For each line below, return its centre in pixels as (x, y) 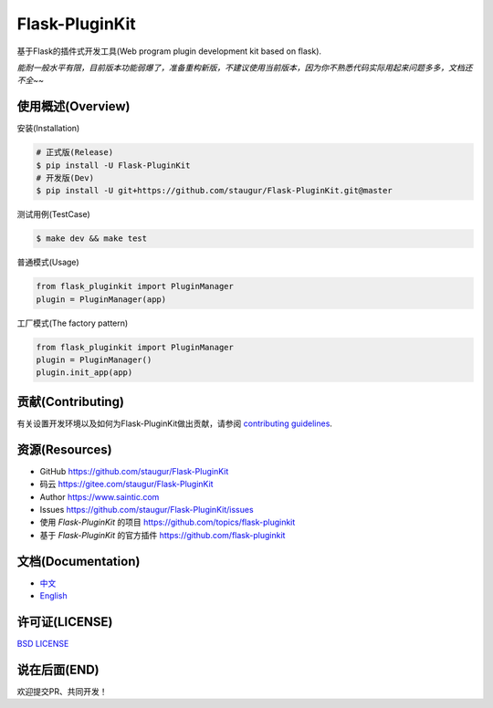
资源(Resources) (65, 449)
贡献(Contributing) (71, 401)
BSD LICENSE (43, 644)
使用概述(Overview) (73, 106)
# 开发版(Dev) (65, 178)
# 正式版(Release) (75, 152)
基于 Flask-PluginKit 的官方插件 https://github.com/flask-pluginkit (163, 535)
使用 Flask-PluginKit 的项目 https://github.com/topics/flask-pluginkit (168, 522)
